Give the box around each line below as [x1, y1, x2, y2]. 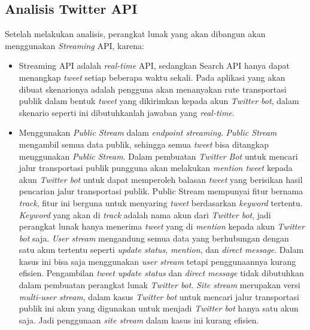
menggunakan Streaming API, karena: [5, 39, 144, 51]
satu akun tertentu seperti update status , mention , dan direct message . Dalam [19, 243, 304, 256]
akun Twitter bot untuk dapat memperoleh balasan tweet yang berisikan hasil [19, 173, 303, 185]
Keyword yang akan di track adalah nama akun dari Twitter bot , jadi [19, 208, 271, 221]
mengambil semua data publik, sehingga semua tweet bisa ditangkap [19, 137, 269, 150]
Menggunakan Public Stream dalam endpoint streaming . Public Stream [19, 126, 277, 139]
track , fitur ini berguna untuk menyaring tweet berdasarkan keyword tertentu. [19, 196, 303, 209]
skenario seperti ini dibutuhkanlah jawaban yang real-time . [19, 106, 235, 118]
